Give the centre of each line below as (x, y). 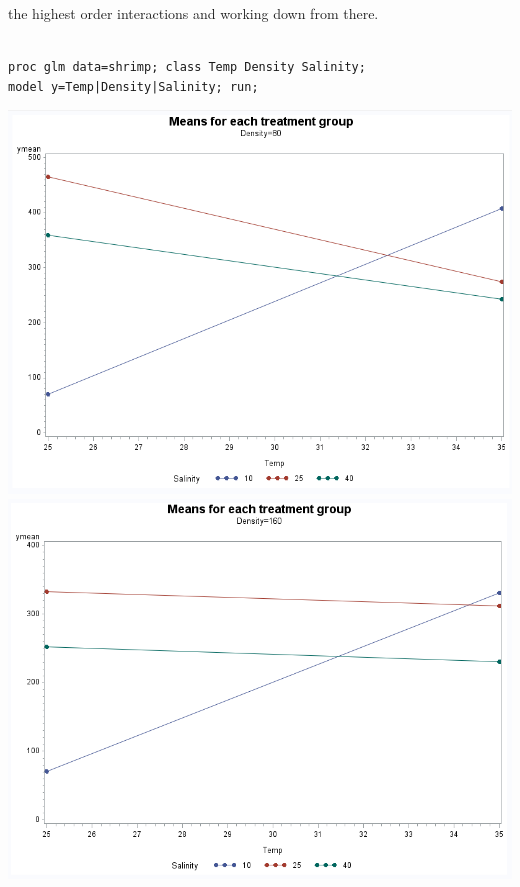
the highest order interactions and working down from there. (193, 13)
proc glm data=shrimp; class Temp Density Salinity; (187, 67)
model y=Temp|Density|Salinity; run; (133, 86)
